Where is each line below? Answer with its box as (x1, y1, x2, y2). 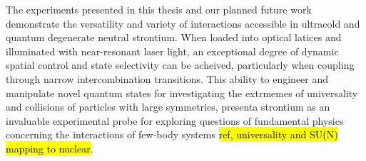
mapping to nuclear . (6, 140, 93, 155)
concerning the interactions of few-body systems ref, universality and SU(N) (6, 127, 338, 142)
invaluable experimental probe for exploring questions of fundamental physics (6, 113, 344, 128)
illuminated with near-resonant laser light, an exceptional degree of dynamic (6, 43, 339, 58)
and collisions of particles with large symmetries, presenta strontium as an (6, 99, 330, 114)
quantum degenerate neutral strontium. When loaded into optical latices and (6, 30, 342, 45)
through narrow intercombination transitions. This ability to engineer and (6, 71, 329, 86)
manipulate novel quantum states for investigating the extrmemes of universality (6, 85, 358, 100)
